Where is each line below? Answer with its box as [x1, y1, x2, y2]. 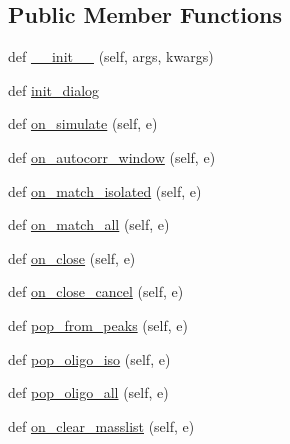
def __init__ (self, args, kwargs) [8, 46, 214, 67]
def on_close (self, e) [8, 247, 136, 268]
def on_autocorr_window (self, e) [8, 146, 216, 167]
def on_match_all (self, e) [8, 214, 170, 235]
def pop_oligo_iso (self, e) [8, 348, 171, 369]
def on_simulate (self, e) [8, 113, 158, 134]
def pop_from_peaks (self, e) [8, 314, 188, 335]
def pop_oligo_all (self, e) [8, 382, 169, 403]
